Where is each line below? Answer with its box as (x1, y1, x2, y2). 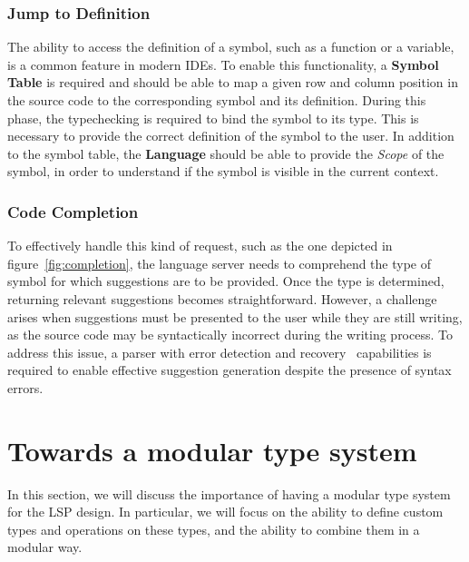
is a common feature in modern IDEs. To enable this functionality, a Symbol (7, 54, 439, 74)
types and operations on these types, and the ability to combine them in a (7, 519, 420, 538)
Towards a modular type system (7, 431, 417, 468)
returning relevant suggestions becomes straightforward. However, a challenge (7, 289, 437, 308)
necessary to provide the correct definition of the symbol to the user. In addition (7, 126, 454, 145)
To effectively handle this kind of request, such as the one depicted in (7, 236, 393, 255)
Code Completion (7, 200, 139, 222)
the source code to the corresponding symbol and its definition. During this (7, 91, 426, 109)
